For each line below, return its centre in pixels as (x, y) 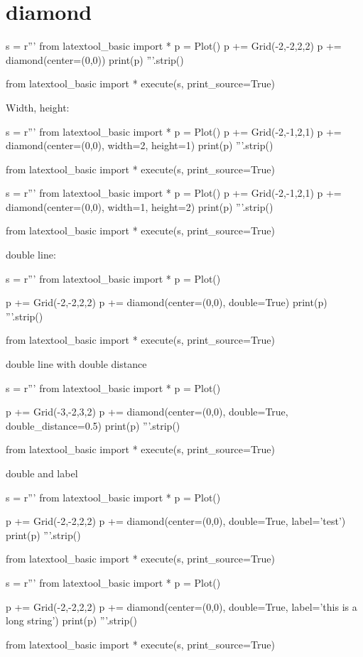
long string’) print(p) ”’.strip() (72, 620)
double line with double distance (76, 364)
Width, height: (38, 107)
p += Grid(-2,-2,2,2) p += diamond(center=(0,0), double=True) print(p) (167, 302)
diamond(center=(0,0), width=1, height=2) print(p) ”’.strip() (140, 206)
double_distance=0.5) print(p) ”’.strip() (93, 425)
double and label (42, 473)
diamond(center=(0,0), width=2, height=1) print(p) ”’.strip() (140, 145)
